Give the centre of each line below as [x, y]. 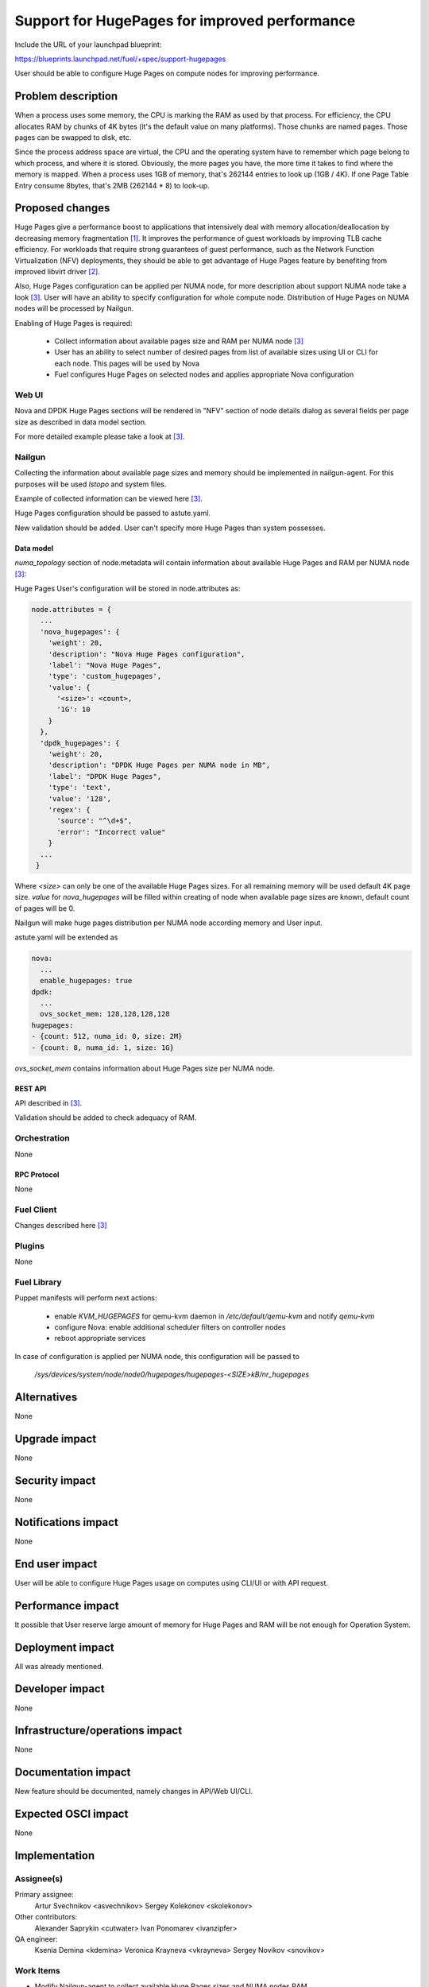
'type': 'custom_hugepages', [105, 676]
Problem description [66, 97]
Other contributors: [46, 1917]
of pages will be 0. [45, 908]
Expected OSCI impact [71, 1814]
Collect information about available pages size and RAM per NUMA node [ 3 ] [179, 341]
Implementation [55, 1856]
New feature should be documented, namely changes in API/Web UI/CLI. [134, 1791]
